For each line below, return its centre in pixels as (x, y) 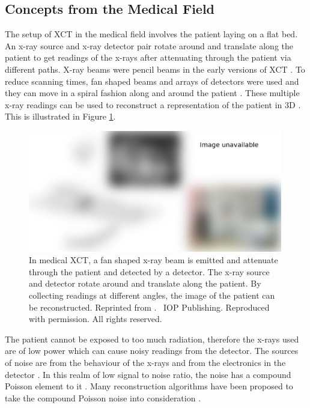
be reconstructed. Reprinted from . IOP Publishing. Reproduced (149, 307)
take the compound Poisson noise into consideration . (103, 397)
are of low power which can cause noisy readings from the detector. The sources (152, 351)
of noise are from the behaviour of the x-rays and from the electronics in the (145, 362)
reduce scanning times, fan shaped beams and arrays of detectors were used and (152, 81)
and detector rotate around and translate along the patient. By (145, 283)
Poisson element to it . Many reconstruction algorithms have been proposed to (149, 386)
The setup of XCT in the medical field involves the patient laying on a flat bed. (151, 34)
